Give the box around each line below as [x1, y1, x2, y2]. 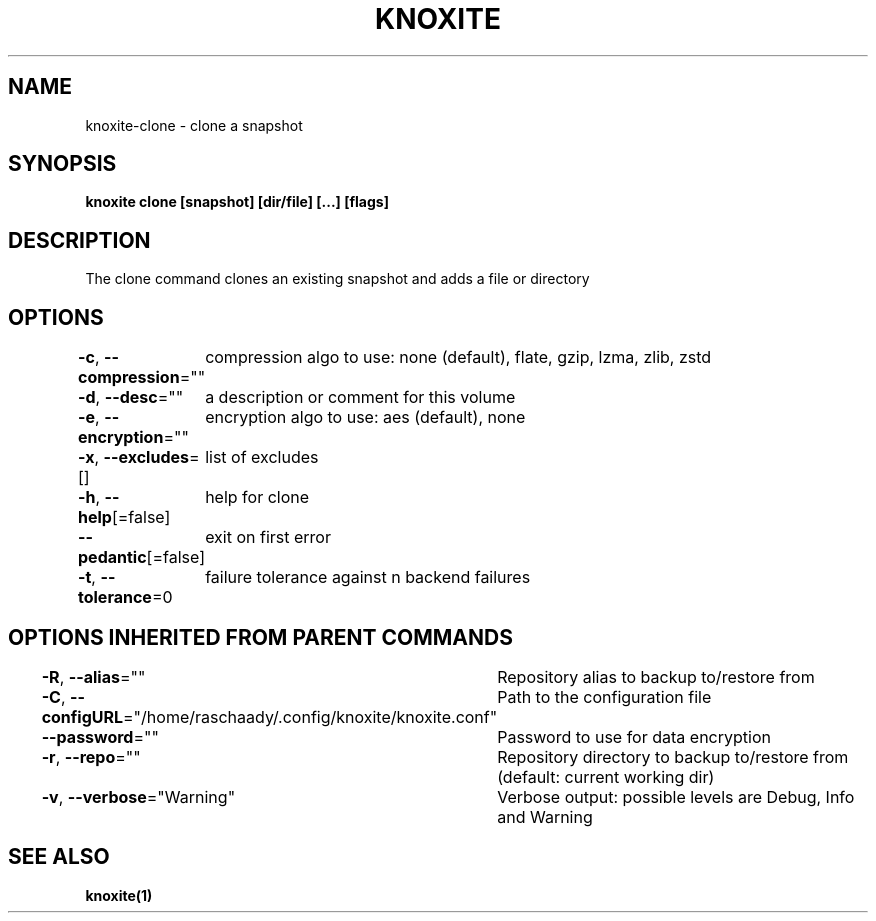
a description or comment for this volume [205, 387, 516, 408]
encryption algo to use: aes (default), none [205, 407, 526, 428]
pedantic [78, 547, 147, 568]
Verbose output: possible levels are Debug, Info [497, 786, 855, 807]
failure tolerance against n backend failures [205, 567, 531, 588]
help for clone [205, 487, 310, 508]
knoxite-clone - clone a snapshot [85, 116, 303, 134]
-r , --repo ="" [41, 746, 141, 767]
